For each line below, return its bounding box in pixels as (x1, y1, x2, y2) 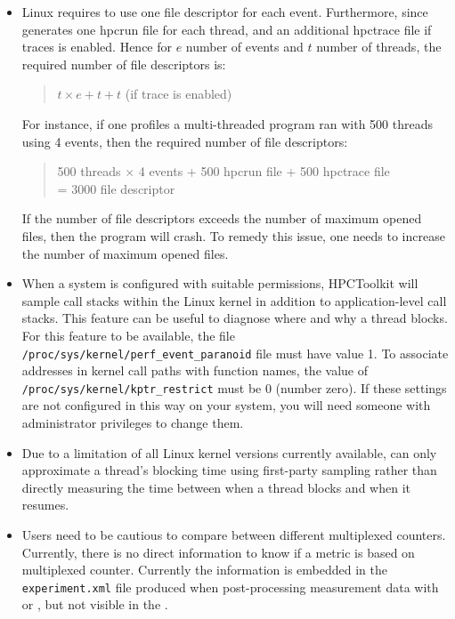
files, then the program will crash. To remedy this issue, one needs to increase (21, 226, 445, 245)
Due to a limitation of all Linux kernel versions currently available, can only (21, 443, 437, 462)
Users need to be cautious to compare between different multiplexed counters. (21, 525, 446, 543)
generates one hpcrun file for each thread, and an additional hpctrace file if (21, 20, 432, 38)
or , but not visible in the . (21, 595, 168, 614)
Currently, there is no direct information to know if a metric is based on (21, 543, 415, 561)
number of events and (185, 37, 304, 56)
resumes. (21, 495, 69, 514)
